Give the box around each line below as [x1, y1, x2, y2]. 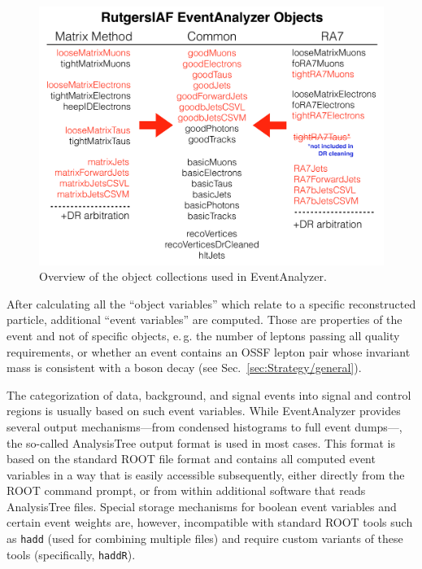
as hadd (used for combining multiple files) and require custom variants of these [7, 530, 403, 547]
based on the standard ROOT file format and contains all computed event [7, 450, 376, 467]
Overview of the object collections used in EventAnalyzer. [39, 268, 327, 285]
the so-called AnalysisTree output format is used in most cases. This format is [7, 434, 396, 451]
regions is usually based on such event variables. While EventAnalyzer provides [7, 402, 401, 419]
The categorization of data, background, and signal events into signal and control [7, 386, 411, 403]
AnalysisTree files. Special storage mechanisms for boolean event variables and [7, 497, 397, 514]
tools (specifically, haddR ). [7, 545, 136, 562]
